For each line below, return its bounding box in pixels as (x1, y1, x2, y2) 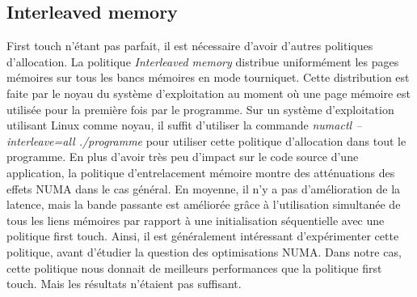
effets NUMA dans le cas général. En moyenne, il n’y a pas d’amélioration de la (6, 180, 401, 197)
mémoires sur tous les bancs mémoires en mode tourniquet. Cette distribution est (6, 69, 410, 86)
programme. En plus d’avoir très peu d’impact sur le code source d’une (6, 148, 359, 165)
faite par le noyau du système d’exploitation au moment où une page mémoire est (6, 84, 411, 101)
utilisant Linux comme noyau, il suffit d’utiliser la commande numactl (6, 117, 352, 134)
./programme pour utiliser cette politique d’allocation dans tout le (78, 132, 406, 149)
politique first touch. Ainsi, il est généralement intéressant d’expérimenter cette (6, 227, 399, 244)
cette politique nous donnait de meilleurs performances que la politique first (6, 259, 382, 276)
